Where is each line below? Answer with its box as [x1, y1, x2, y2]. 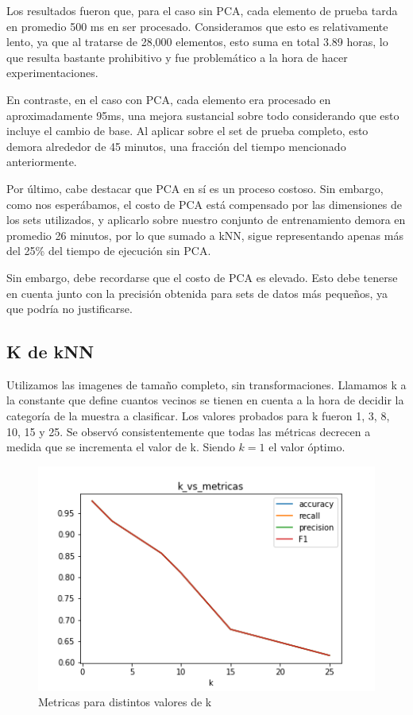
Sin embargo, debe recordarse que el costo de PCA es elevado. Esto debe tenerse [6, 269, 398, 285]
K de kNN [6, 339, 95, 364]
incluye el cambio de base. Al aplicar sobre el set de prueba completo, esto [6, 122, 369, 139]
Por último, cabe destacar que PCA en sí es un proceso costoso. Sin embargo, [6, 180, 384, 196]
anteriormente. [6, 153, 77, 170]
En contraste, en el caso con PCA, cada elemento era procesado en [6, 91, 331, 107]
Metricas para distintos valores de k [38, 694, 212, 710]
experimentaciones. [6, 64, 98, 81]
